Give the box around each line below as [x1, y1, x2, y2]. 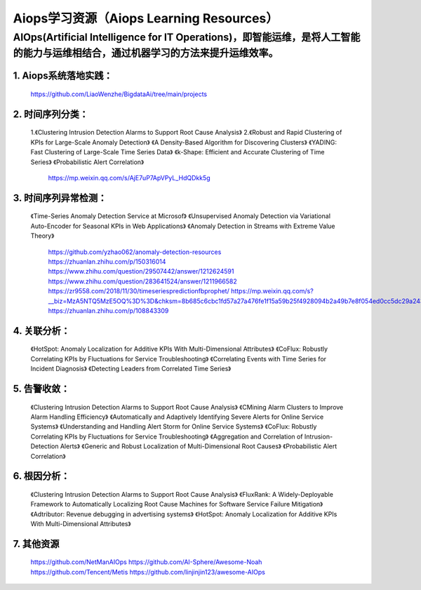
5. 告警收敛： [13, 382, 70, 394]
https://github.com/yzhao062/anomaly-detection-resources [48, 248, 222, 256]
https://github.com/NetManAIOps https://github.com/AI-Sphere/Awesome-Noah [30, 558, 262, 566]
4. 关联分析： [13, 325, 70, 337]
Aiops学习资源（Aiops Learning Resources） [13, 11, 279, 26]
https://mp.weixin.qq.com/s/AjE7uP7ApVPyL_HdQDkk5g [48, 174, 210, 182]
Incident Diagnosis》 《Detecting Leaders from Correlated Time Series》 [30, 365, 232, 373]
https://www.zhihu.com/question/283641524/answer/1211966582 [48, 277, 238, 286]
